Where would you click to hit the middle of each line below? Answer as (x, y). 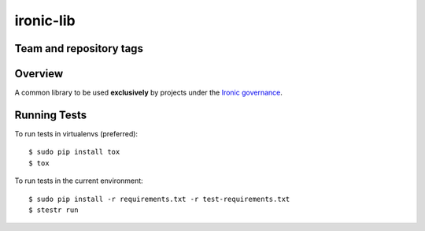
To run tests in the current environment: (79, 181)
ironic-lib (45, 20)
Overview (39, 74)
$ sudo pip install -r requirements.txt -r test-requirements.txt (159, 199)
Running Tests (50, 115)
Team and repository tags (79, 48)
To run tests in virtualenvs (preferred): (76, 133)
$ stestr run (54, 210)
